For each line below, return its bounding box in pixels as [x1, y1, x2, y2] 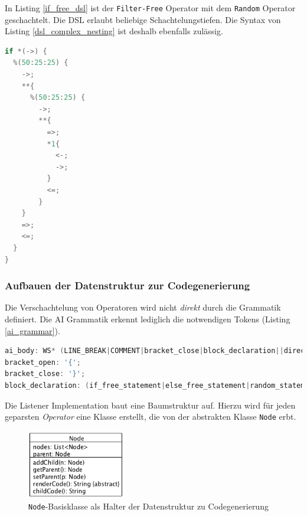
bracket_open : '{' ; [5, 358, 81, 367]
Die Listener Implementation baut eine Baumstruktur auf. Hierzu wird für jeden [5, 399, 296, 411]
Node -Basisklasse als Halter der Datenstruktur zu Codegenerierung [28, 500, 269, 512]
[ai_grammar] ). [5, 324, 60, 337]
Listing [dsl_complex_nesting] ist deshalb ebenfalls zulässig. [5, 25, 223, 37]
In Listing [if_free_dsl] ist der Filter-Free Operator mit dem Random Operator [5, 2, 296, 14]
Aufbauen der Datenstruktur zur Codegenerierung [5, 278, 250, 293]
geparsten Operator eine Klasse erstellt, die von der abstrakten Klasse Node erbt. [5, 410, 296, 423]
